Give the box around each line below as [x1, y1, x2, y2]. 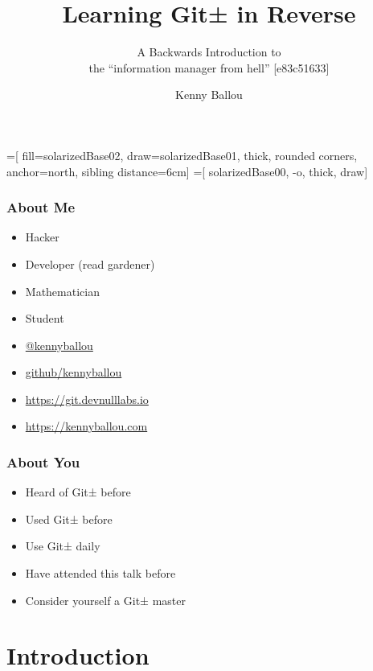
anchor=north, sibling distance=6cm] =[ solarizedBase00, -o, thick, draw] [6, 163, 368, 179]
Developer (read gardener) [25, 255, 155, 272]
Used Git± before [25, 510, 113, 527]
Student [25, 310, 64, 327]
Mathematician [25, 282, 100, 299]
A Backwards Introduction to [137, 43, 281, 60]
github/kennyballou [25, 364, 122, 381]
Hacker [25, 228, 59, 245]
